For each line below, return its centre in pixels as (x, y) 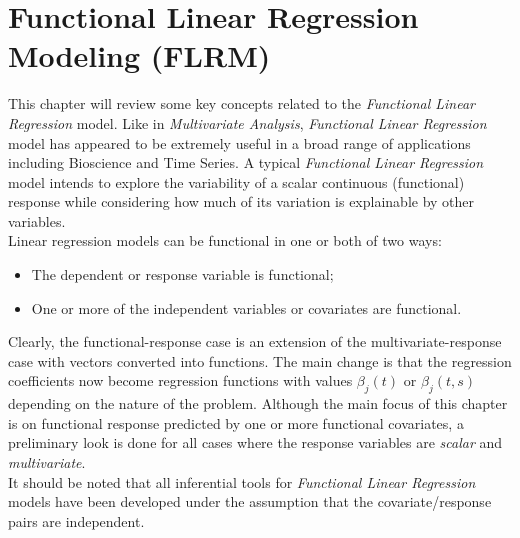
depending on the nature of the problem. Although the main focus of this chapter (258, 403)
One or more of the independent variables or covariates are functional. (246, 307)
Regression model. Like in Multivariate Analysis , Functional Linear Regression (247, 122)
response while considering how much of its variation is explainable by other (241, 201)
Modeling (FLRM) (139, 55)
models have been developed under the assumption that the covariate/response (250, 501)
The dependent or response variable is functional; (182, 274)
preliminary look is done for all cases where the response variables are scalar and (255, 442)
